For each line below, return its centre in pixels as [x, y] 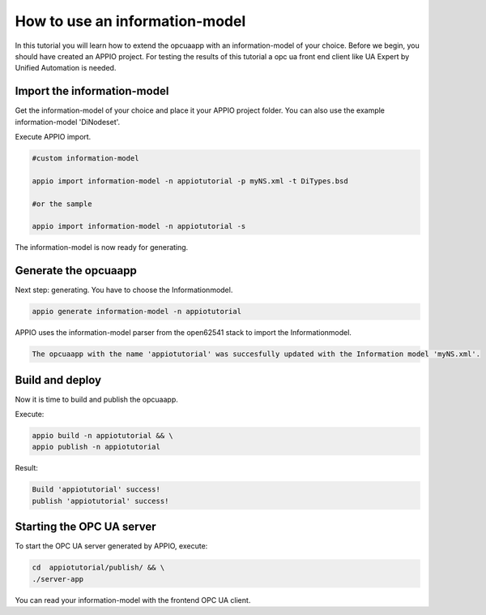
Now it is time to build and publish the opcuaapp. [96, 399]
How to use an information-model [130, 21]
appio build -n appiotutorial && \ [102, 436]
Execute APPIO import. [53, 137]
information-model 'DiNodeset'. [68, 122]
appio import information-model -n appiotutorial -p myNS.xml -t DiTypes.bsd [190, 181]
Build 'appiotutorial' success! [96, 490]
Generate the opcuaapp [76, 271]
